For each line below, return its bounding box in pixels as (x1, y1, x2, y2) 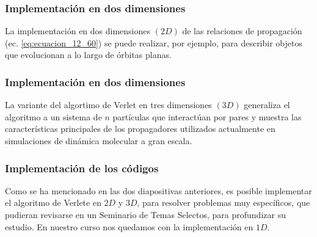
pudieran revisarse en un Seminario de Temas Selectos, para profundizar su (5, 208, 286, 221)
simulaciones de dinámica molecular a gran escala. (5, 134, 192, 147)
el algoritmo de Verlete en (5, 196, 101, 209)
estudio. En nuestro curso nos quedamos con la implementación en (5, 220, 253, 233)
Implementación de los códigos (5, 160, 159, 175)
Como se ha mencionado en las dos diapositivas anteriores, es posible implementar (5, 184, 312, 197)
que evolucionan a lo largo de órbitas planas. (5, 48, 172, 61)
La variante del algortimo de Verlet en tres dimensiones (5, 98, 212, 111)
